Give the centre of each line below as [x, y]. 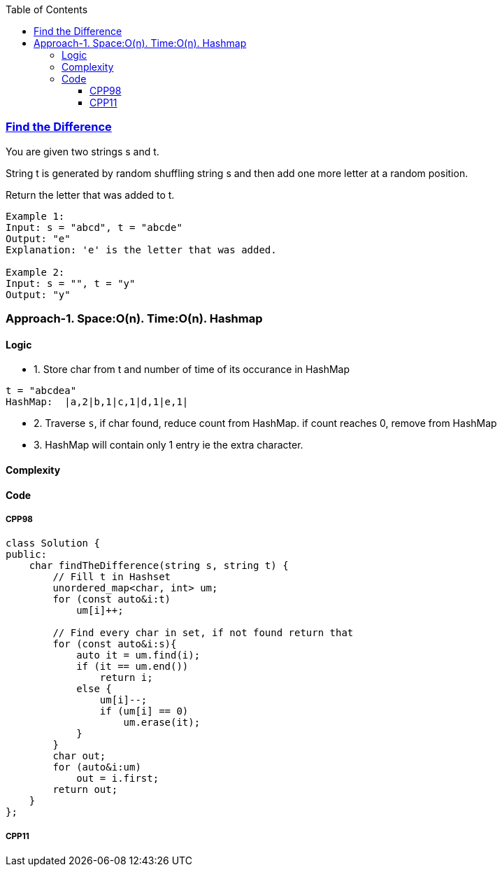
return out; [85, 790]
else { [94, 689]
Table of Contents [47, 9]
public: [27, 555]
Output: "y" [38, 294]
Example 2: [35, 272]
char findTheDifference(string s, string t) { [159, 566]
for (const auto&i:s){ [115, 644]
